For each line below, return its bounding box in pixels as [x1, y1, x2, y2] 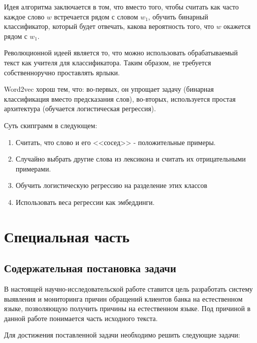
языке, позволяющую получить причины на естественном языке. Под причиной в [4, 303, 251, 314]
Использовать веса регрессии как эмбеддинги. [15, 196, 155, 207]
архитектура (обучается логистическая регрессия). [4, 103, 156, 114]
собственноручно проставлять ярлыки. [4, 67, 120, 77]
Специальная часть [4, 226, 130, 246]
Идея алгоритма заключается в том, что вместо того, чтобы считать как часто [4, 1, 239, 11]
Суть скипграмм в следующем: [4, 120, 97, 130]
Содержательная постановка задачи [4, 260, 176, 276]
